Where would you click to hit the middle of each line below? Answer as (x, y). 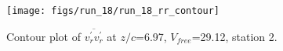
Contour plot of (44, 36)
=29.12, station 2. (234, 36)
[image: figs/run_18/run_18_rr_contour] (113, 11)
